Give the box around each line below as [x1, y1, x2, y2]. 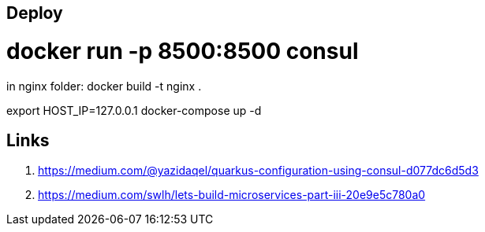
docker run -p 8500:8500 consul [6, 37, 359, 64]
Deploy [6, 3, 63, 23]
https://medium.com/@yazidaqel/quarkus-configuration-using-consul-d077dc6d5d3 [38, 164, 479, 178]
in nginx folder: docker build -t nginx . [6, 79, 202, 93]
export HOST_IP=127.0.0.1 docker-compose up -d [6, 103, 262, 117]
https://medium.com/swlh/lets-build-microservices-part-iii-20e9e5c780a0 [38, 188, 426, 202]
